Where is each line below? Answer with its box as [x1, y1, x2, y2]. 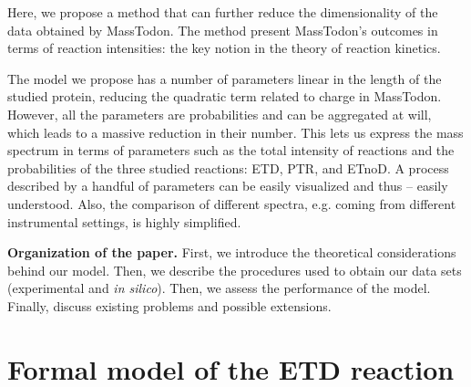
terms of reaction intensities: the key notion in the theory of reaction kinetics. [7, 38, 441, 58]
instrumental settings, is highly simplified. [7, 212, 241, 231]
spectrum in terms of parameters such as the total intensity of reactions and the [7, 141, 455, 160]
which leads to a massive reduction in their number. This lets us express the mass [7, 122, 464, 141]
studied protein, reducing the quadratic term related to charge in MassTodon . [7, 87, 442, 106]
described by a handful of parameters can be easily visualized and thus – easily [7, 176, 448, 195]
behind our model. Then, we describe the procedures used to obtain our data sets [7, 260, 462, 279]
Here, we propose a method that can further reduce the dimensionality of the [7, 3, 438, 21]
